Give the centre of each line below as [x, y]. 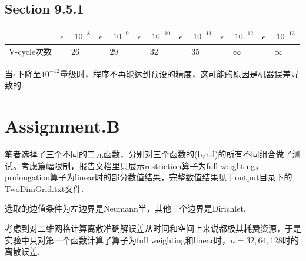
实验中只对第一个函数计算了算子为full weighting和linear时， [118, 239]
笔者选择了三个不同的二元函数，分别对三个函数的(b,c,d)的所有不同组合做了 [149, 153]
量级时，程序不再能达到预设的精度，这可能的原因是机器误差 [175, 73]
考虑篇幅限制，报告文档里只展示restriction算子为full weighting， [142, 165]
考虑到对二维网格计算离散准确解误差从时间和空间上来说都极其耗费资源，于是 [153, 228]
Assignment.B [62, 126]
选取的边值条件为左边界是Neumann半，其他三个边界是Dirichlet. [125, 208]
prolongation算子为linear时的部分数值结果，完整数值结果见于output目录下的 [149, 177]
